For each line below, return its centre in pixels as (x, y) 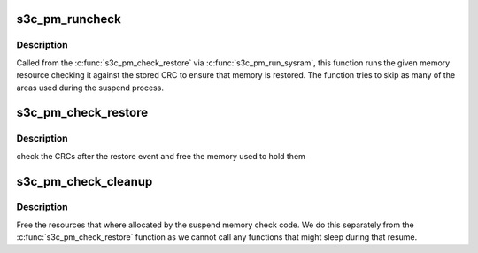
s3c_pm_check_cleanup (85, 181)
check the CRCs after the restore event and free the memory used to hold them (161, 156)
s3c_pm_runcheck (69, 19)
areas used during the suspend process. (90, 88)
